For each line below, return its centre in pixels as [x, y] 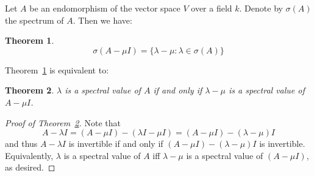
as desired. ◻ [30, 167]
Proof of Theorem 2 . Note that [63, 122]
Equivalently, [29, 155]
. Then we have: [102, 20]
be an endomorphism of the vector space [105, 8]
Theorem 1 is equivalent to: [57, 69]
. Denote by [261, 8]
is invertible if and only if [116, 144]
